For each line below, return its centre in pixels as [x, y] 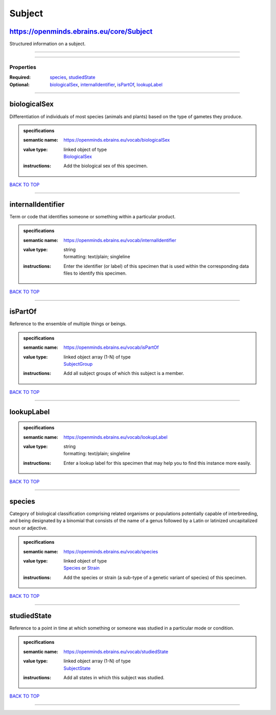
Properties [23, 67]
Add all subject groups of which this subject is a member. [124, 373]
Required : [20, 77]
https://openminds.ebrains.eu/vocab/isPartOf [111, 347]
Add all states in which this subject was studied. [114, 677]
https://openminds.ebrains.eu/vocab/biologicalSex [117, 140]
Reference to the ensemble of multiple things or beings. [68, 324]
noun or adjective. [29, 528]
